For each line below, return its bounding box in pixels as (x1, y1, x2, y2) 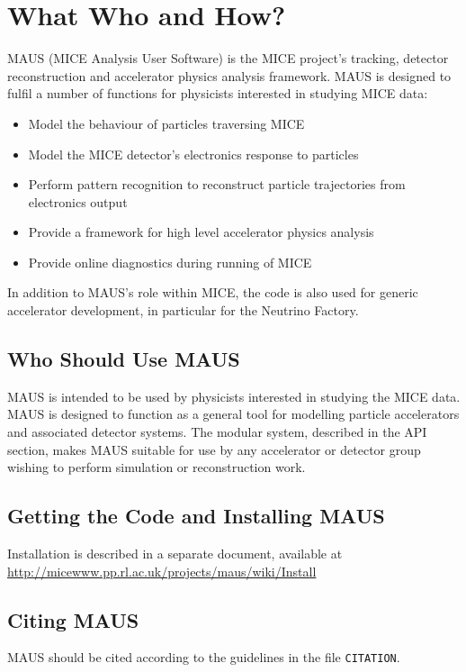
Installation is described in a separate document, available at (7, 544, 343, 563)
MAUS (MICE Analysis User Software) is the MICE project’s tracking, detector (7, 49, 449, 68)
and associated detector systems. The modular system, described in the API (7, 422, 427, 441)
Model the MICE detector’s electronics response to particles (28, 144, 359, 163)
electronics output (28, 192, 128, 211)
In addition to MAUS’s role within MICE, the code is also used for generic (7, 283, 418, 302)
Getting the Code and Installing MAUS (7, 502, 385, 530)
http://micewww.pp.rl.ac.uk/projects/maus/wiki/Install (7, 561, 317, 580)
